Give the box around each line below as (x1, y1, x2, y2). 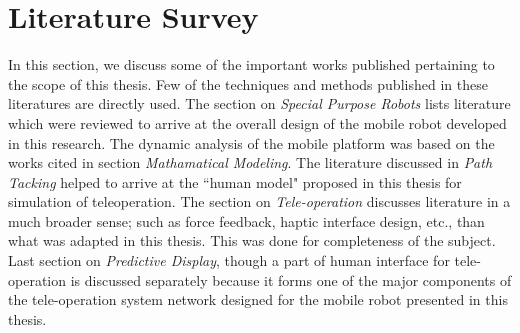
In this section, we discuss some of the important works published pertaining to (8, 54, 495, 75)
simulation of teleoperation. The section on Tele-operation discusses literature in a (8, 191, 511, 212)
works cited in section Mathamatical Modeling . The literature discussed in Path (8, 152, 493, 173)
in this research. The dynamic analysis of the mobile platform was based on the (8, 132, 495, 153)
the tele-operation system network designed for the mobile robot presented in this (8, 289, 508, 310)
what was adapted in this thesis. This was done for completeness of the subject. (8, 230, 496, 251)
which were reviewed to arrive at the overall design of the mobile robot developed (8, 112, 507, 133)
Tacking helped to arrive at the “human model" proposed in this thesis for (8, 171, 462, 192)
